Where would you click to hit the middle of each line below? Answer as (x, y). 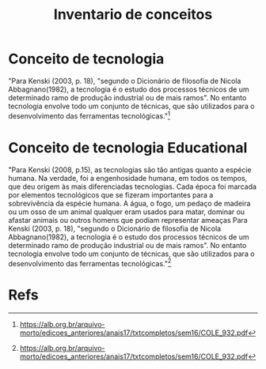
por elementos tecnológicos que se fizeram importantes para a (111, 194)
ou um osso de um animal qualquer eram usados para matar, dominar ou (127, 212)
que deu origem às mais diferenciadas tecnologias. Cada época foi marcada (133, 186)
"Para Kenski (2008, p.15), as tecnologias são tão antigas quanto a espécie (130, 169)
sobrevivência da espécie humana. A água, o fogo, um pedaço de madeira (129, 203)
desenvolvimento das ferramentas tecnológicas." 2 (90, 262)
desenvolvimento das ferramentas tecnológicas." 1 (89, 115)
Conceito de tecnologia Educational (128, 147)
